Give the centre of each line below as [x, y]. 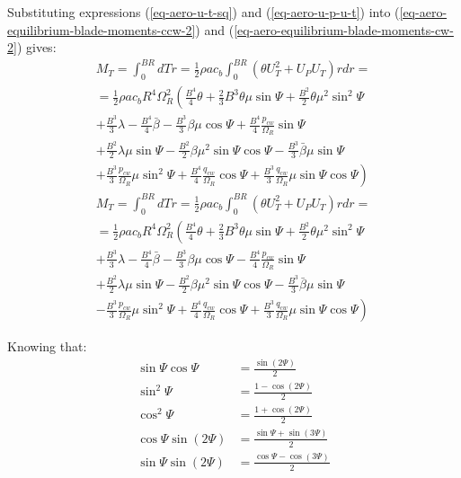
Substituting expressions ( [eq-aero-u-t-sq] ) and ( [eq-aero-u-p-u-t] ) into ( [204, 12]
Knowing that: [47, 346]
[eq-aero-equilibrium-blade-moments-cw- [344, 29]
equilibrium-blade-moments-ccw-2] [102, 29]
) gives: [36, 47]
